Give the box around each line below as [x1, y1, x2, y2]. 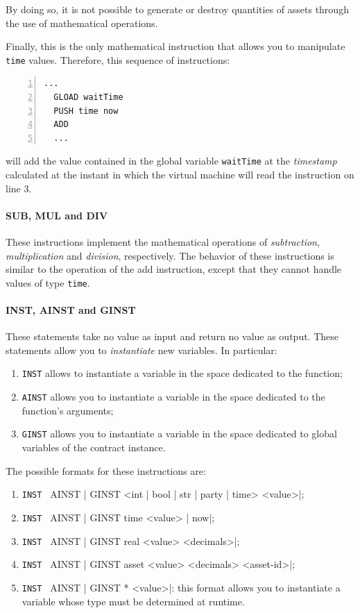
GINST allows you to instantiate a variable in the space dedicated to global [22, 426, 337, 441]
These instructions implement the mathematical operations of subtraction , [6, 235, 320, 249]
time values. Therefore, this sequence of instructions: [6, 52, 230, 67]
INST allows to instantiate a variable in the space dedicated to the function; [22, 366, 343, 380]
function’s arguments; [22, 403, 114, 417]
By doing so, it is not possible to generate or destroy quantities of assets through [6, 2, 349, 16]
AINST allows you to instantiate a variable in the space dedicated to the [22, 389, 325, 404]
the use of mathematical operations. [6, 15, 158, 30]
